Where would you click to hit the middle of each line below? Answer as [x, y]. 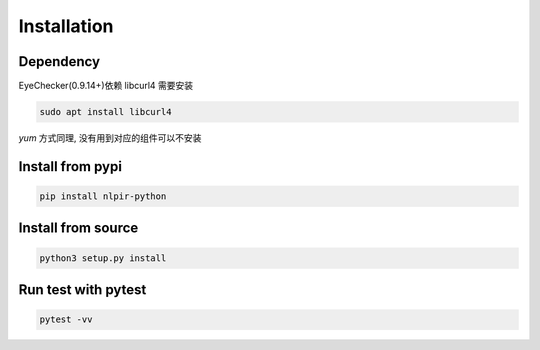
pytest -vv [66, 319]
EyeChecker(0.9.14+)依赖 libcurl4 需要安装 [106, 86]
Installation [66, 26]
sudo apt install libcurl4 [105, 112]
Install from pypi [70, 166]
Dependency [59, 61]
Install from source [78, 228]
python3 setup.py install [103, 258]
